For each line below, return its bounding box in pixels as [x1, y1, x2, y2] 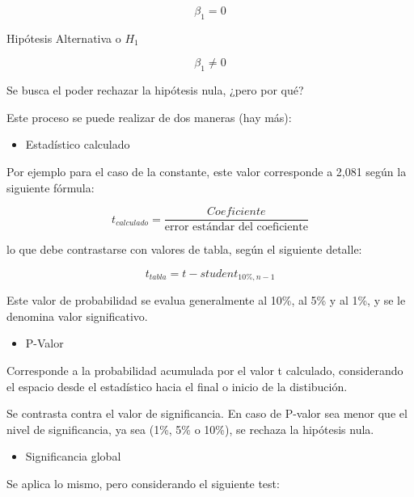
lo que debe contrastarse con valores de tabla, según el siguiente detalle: [6, 241, 362, 258]
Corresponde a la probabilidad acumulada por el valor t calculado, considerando [6, 362, 403, 379]
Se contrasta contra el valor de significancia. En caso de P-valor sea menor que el [6, 405, 408, 422]
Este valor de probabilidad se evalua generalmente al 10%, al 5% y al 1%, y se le [6, 292, 406, 309]
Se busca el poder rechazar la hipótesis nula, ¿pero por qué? [6, 82, 304, 99]
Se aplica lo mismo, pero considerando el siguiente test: [6, 475, 280, 492]
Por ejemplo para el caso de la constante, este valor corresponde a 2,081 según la [6, 162, 407, 179]
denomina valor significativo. [6, 307, 148, 324]
